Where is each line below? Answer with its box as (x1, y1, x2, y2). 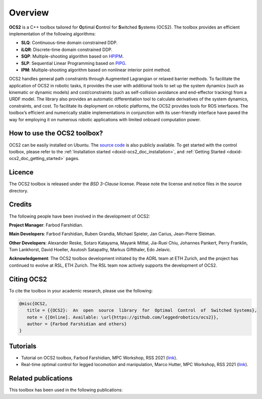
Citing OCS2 (9, 275, 47, 283)
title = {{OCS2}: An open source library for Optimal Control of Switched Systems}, (27, 308, 257, 313)
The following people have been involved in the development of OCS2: (9, 213, 150, 219)
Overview (9, 7, 49, 18)
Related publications (9, 374, 73, 383)
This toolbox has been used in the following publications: (9, 387, 123, 393)
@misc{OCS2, (19, 301, 48, 306)
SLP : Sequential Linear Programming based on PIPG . (21, 60, 127, 66)
